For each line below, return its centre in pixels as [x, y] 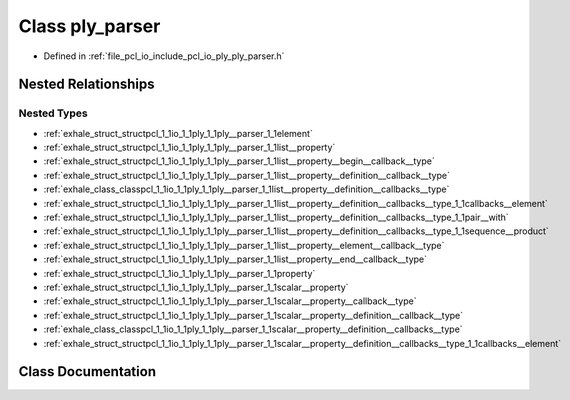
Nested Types [53, 113]
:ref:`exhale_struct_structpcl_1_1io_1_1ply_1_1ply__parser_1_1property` [179, 273]
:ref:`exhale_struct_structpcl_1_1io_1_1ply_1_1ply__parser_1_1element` [178, 133]
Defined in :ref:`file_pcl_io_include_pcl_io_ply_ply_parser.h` [164, 56]
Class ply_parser [89, 26]
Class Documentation [87, 371]
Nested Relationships [86, 84]
